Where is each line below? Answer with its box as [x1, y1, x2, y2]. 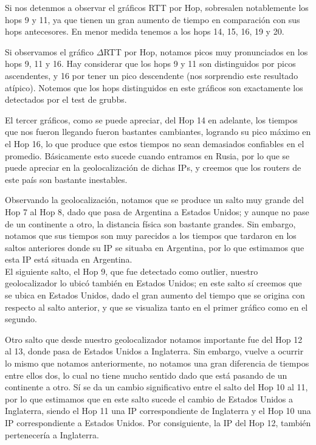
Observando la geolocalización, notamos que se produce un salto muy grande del [5, 193, 304, 206]
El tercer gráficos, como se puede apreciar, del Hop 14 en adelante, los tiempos [5, 113, 298, 126]
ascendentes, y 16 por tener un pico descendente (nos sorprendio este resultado [5, 69, 298, 81]
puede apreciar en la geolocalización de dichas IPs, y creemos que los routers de [5, 161, 301, 174]
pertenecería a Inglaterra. [5, 428, 99, 441]
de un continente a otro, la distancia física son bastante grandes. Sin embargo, [5, 217, 296, 230]
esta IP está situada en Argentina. [5, 253, 132, 266]
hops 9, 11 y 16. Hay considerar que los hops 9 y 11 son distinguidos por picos [5, 57, 296, 70]
